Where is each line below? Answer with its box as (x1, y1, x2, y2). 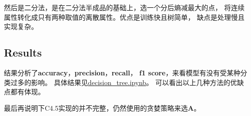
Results (4, 45, 42, 60)
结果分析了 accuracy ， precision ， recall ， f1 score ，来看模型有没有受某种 (4, 67, 241, 77)
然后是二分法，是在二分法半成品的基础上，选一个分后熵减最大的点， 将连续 (4, 2, 245, 12)
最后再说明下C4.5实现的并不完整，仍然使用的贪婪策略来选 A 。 (4, 102, 201, 113)
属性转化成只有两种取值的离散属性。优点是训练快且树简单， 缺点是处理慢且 (4, 12, 245, 22)
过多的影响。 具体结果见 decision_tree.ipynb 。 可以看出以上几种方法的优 (10, 77, 237, 87)
